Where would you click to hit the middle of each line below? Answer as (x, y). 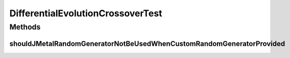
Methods (25, 27)
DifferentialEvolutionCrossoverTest (86, 13)
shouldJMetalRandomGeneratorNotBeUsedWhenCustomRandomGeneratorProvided (147, 43)
